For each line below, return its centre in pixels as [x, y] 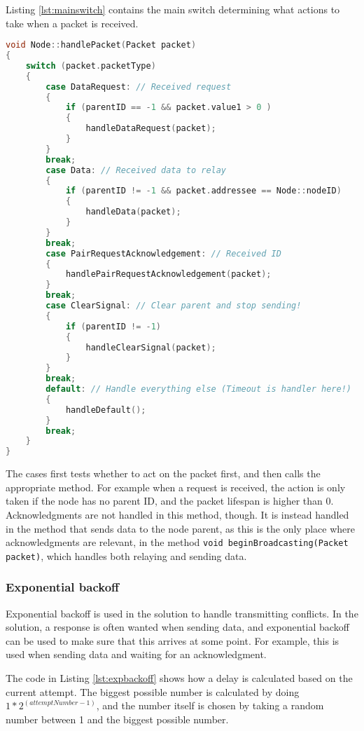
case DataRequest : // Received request [139, 87]
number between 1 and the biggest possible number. [117, 719]
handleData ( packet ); [133, 212]
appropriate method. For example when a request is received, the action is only [176, 487]
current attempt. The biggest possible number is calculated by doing [153, 691]
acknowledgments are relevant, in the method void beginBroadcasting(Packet [177, 542]
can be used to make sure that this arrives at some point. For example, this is [173, 640]
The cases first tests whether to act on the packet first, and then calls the [163, 473]
